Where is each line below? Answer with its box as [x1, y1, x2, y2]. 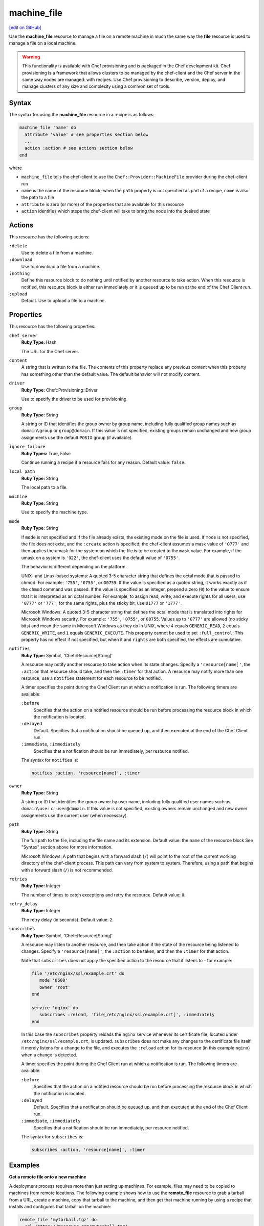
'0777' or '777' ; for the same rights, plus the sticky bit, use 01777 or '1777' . [21, 600, 182, 606]
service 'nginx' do [31, 1005, 78, 1010]
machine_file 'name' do [19, 125, 77, 130]
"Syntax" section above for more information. [21, 844, 112, 850]
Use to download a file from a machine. [21, 263, 101, 269]
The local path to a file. [21, 485, 68, 490]
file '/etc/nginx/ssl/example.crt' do [31, 971, 125, 976]
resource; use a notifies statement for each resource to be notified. [21, 675, 162, 681]
